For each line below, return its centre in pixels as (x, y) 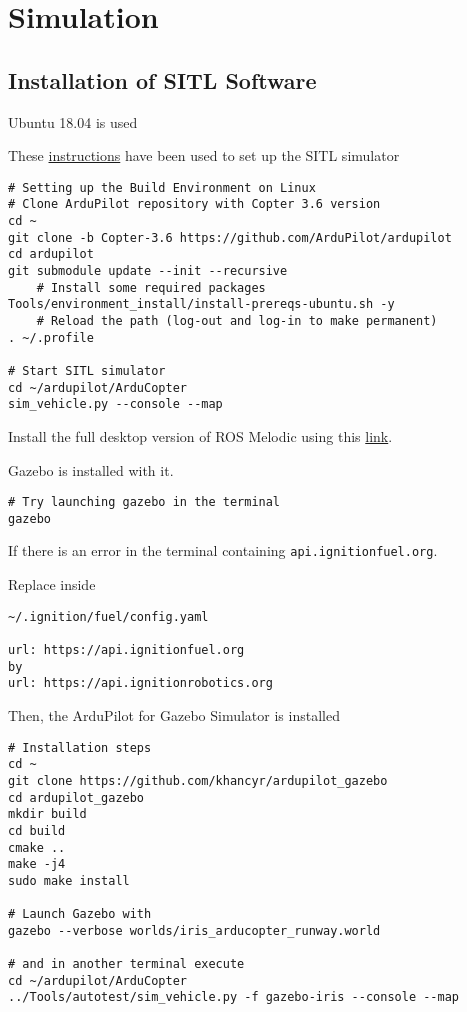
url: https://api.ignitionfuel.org (126, 650)
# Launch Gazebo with (80, 914)
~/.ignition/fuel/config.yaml (108, 616)
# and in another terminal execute (126, 964)
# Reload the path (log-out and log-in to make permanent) (237, 321)
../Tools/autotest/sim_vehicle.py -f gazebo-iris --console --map (234, 997)
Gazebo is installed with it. (91, 469)
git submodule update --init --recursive (148, 271)
